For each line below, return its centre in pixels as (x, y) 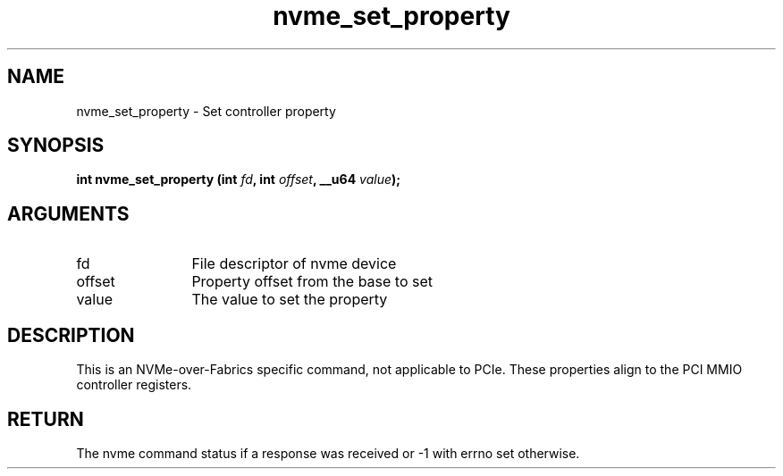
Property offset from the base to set (312, 282)
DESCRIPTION (71, 335)
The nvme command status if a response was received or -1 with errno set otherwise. (328, 453)
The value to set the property (290, 300)
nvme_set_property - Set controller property (206, 111)
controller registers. (134, 385)
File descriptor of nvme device (294, 264)
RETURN (46, 419)
